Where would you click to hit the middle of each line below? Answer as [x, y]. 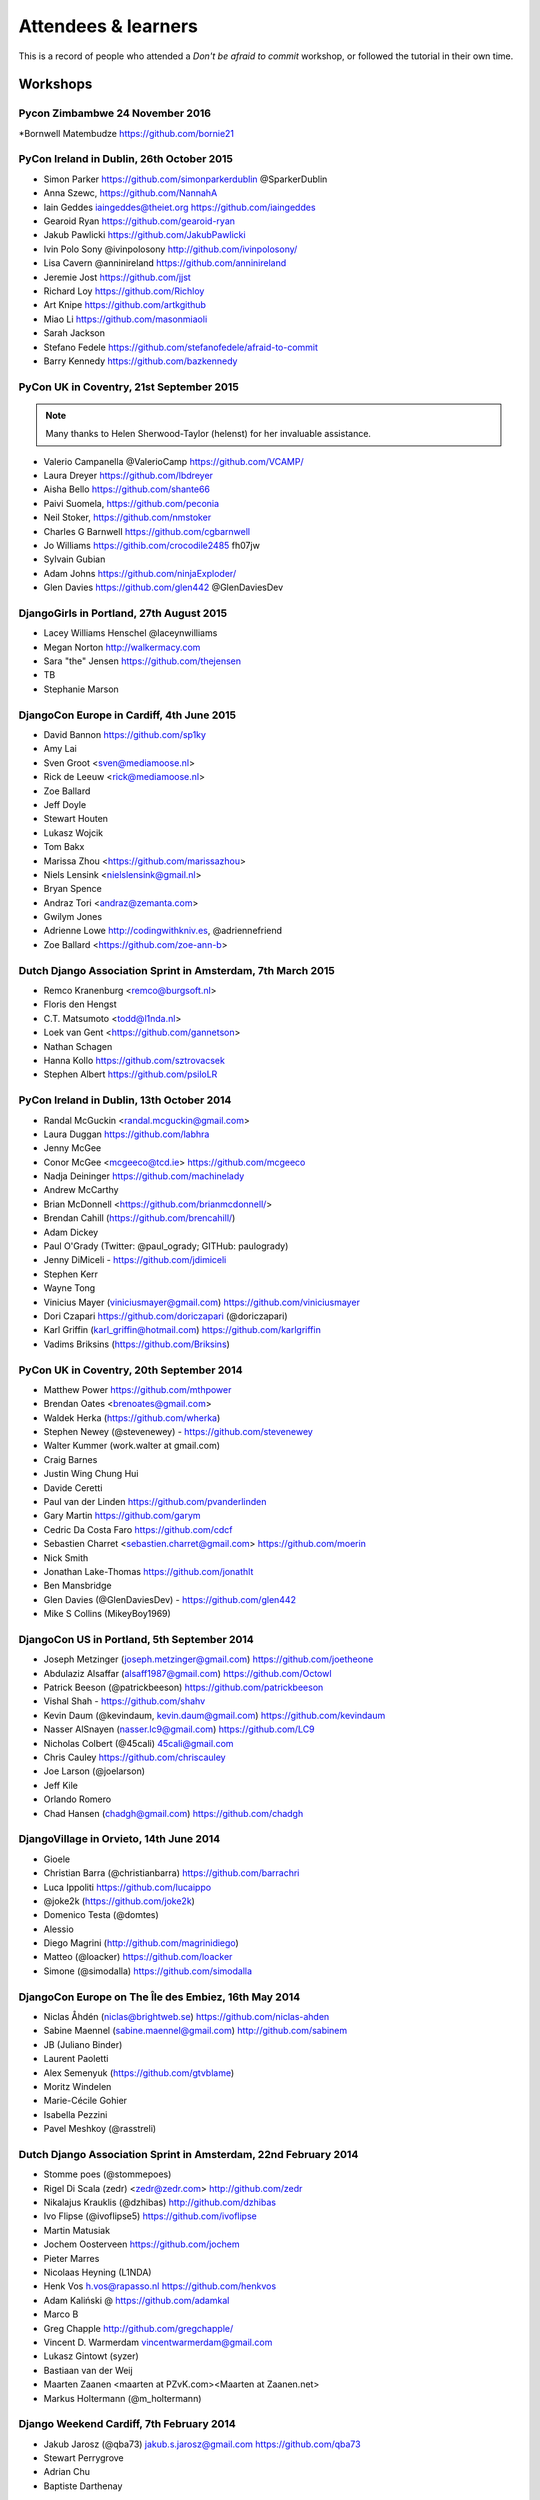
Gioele [56, 1859]
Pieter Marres [71, 2258]
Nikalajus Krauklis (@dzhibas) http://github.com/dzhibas [160, 2202]
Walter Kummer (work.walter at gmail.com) [131, 1446]
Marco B [61, 2314]
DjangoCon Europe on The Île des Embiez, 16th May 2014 [159, 1997]
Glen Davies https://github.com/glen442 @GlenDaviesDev [163, 587]
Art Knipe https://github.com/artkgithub [125, 305]
